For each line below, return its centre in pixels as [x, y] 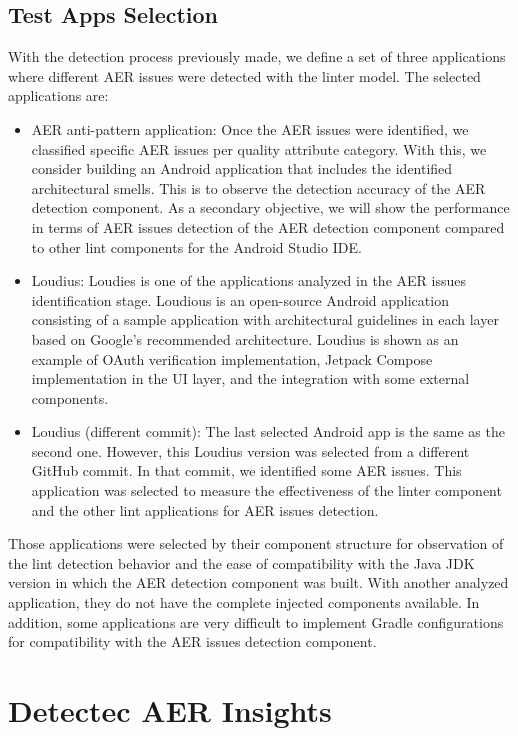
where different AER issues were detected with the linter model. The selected [244, 75]
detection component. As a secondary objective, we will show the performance [270, 207]
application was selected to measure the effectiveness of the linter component [266, 490]
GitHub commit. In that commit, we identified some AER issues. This [246, 470]
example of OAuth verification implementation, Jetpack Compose [232, 358]
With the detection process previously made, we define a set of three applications [257, 56]
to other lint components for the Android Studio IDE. [196, 246]
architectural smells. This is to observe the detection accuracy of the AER [258, 187]
